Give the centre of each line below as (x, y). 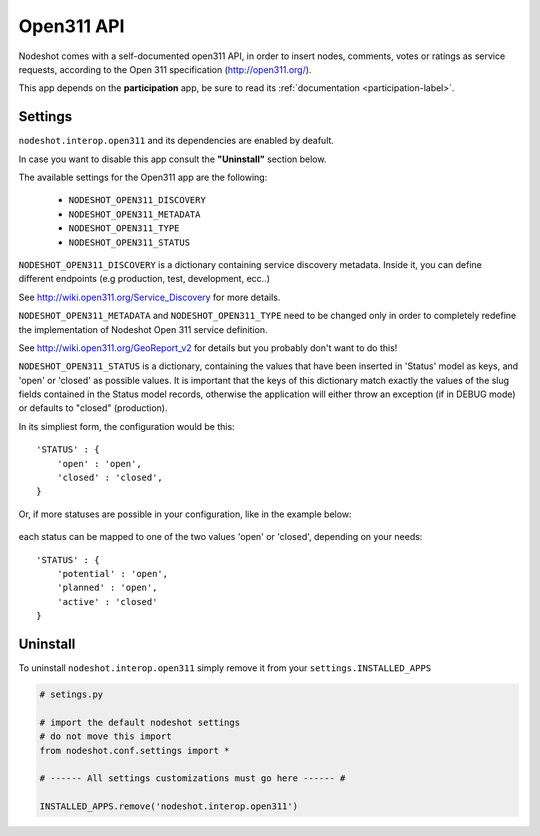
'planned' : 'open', (107, 588)
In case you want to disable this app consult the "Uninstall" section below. (172, 159)
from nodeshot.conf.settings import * (134, 750)
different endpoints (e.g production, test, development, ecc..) (144, 279)
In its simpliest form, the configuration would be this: (126, 426)
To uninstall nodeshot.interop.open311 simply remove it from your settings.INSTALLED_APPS (225, 668)
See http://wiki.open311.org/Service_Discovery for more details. (149, 297)
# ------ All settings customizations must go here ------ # (192, 778)
